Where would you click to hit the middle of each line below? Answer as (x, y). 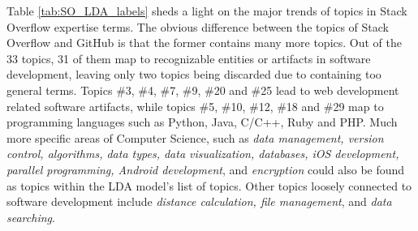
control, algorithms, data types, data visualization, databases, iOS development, (203, 154)
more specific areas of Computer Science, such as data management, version (195, 137)
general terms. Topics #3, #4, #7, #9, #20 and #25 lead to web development (203, 90)
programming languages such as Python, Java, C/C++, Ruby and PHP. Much (202, 122)
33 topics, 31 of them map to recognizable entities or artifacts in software (189, 58)
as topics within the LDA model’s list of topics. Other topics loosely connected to (209, 185)
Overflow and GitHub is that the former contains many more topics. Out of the (204, 43)
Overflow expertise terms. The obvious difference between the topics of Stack (198, 26)
